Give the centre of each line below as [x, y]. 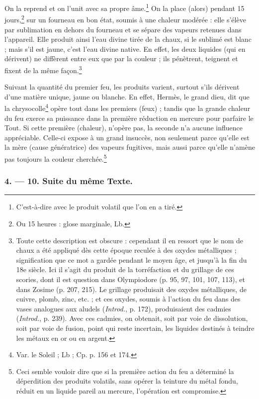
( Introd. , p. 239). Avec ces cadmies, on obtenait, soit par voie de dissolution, [132, 318]
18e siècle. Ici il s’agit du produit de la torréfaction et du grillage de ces [125, 269]
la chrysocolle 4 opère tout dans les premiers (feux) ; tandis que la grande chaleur [128, 107]
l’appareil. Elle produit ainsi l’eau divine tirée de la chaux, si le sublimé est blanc [128, 39]
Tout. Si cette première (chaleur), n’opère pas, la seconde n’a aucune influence [124, 128]
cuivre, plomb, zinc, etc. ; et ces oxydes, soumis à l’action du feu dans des [128, 299]
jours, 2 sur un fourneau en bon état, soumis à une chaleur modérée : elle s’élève [125, 19]
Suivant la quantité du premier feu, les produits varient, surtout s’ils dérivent [122, 87]
